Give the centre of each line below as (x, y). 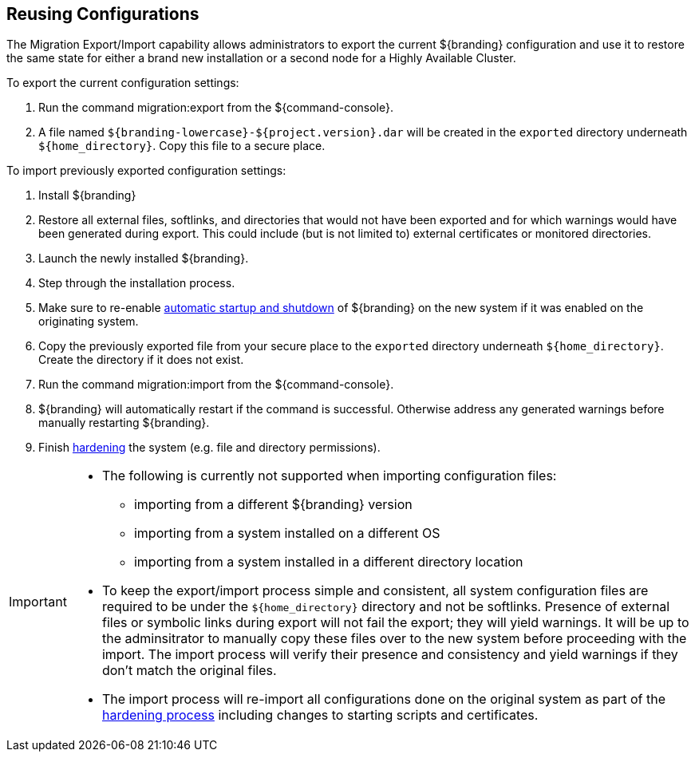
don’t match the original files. (189, 671)
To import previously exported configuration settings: (146, 171)
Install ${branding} (87, 195)
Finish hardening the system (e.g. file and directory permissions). (209, 448)
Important (38, 602)
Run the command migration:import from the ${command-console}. (216, 385)
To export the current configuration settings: (123, 83)
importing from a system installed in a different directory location (328, 562)
